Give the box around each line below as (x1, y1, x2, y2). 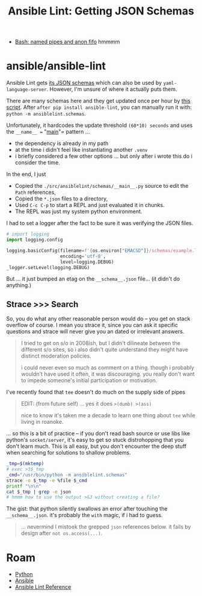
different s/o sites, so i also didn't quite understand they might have (20, 346, 188, 353)
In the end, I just (6, 170, 46, 178)
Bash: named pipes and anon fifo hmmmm (14, 38, 120, 46)
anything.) (6, 282, 32, 289)
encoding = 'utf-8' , (60, 253, 106, 259)
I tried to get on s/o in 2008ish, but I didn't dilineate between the (20, 340, 181, 347)
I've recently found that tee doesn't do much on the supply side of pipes (6, 388, 185, 396)
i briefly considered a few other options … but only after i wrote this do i (14, 152, 192, 160)
